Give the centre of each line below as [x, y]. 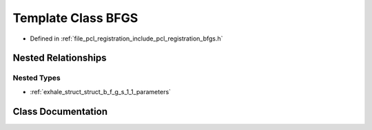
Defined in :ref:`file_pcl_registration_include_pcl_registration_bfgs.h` [126, 39]
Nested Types [37, 78]
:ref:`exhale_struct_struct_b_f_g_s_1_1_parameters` [101, 91]
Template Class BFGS [75, 18]
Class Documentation [60, 111]
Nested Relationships [60, 58]
